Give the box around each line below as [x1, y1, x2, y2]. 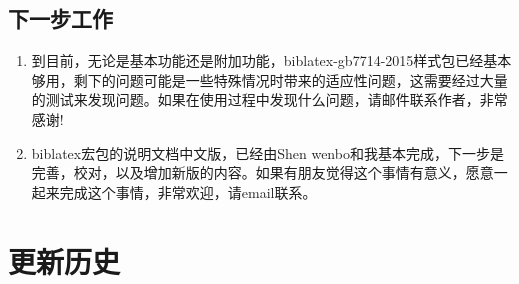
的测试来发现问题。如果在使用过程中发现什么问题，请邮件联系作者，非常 [31, 89, 508, 110]
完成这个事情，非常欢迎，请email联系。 [59, 181, 317, 202]
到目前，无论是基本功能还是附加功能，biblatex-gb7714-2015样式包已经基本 [31, 50, 512, 71]
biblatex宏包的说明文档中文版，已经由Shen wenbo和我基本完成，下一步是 [31, 142, 504, 163]
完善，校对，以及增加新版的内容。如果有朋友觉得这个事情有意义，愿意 [31, 162, 494, 183]
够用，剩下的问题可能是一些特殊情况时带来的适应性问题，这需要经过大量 [31, 69, 508, 90]
